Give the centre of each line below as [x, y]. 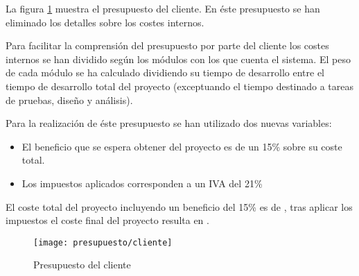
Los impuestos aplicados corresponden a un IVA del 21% [142, 183]
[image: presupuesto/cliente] [103, 242]
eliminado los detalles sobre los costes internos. [105, 22]
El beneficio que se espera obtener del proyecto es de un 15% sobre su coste [182, 146]
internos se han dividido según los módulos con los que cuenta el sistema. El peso [178, 59]
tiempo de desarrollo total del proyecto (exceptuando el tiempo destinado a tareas [180, 86]
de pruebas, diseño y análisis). [69, 100]
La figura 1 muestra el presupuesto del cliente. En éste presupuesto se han [163, 8]
